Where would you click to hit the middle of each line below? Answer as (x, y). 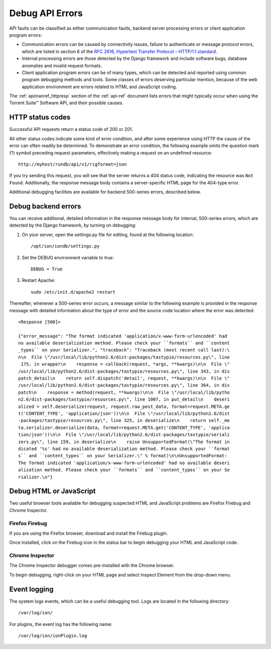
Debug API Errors (46, 13)
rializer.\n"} (35, 477)
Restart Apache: (38, 280)
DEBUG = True (47, 269)
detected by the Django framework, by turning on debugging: (73, 225)
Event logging (31, 589)
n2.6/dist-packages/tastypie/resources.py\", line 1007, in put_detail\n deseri (124, 400)
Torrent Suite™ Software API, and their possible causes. (66, 103)
